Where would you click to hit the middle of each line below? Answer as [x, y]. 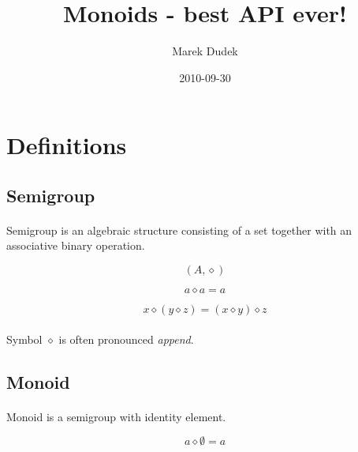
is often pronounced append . [126, 339]
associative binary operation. [76, 245]
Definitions [67, 145]
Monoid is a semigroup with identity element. [116, 416]
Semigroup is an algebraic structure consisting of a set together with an [179, 230]
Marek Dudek [205, 51]
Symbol [24, 339]
